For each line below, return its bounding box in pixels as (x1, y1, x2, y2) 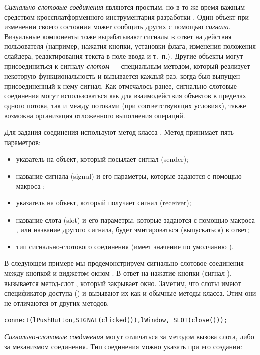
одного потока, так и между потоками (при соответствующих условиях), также (4, 100, 246, 110)
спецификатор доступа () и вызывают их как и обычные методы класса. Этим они (4, 288, 256, 298)
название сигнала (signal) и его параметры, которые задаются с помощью (16, 170, 242, 181)
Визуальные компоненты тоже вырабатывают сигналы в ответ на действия (4, 31, 232, 41)
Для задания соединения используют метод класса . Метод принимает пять (4, 127, 234, 137)
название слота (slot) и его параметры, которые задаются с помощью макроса (16, 214, 255, 225)
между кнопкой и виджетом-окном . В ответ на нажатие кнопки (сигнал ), (4, 268, 232, 278)
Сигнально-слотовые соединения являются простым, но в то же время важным (4, 2, 245, 12)
